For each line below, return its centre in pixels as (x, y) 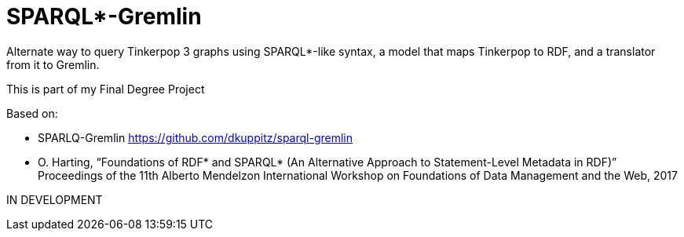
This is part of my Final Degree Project (106, 89)
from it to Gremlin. (53, 64)
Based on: (32, 113)
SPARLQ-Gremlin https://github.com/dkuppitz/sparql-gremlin (195, 137)
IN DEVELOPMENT (55, 199)
